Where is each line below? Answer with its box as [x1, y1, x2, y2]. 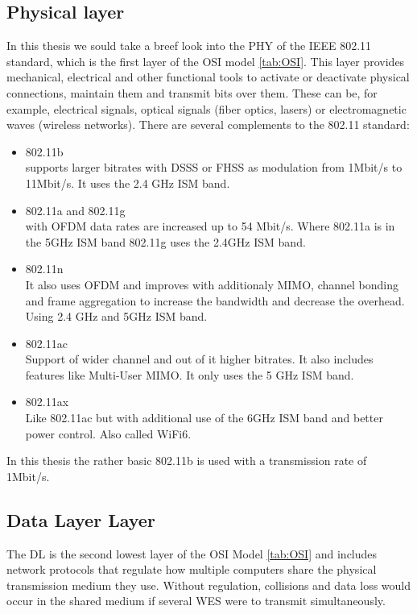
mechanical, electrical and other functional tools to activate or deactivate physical [6, 68, 410, 85]
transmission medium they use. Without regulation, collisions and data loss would [6, 576, 411, 593]
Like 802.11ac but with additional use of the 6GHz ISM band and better [25, 409, 383, 426]
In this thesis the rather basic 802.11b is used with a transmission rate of [6, 452, 367, 469]
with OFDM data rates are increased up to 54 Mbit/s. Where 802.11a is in [25, 218, 395, 234]
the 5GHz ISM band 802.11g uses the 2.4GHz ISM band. [25, 233, 306, 250]
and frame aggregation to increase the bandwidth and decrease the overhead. [25, 292, 405, 309]
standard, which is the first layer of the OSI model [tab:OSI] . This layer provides [6, 52, 405, 69]
